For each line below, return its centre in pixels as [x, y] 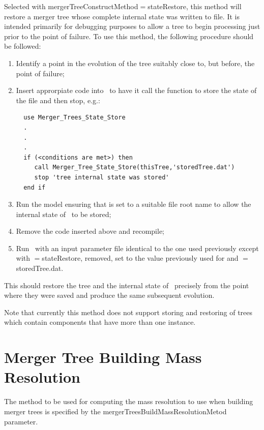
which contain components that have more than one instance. [100, 322]
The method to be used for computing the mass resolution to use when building [129, 401]
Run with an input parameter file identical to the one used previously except [137, 248]
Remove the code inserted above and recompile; [90, 231]
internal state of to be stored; [64, 214]
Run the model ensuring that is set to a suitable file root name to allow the [134, 204]
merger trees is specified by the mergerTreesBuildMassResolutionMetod [115, 411]
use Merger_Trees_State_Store [75, 118]
